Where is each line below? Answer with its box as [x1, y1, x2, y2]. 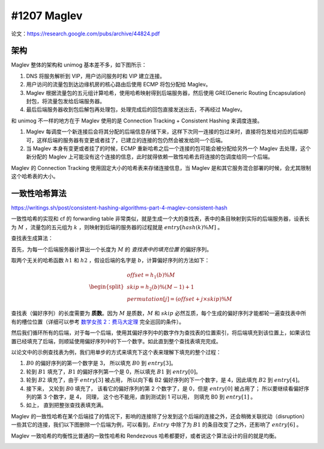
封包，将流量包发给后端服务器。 [26, 98, 105, 105]
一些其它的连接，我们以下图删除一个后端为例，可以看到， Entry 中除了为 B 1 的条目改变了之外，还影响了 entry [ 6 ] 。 [11, 421, 302, 429]
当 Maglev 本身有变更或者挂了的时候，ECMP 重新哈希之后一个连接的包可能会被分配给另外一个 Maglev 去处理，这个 [26, 145, 311, 152]
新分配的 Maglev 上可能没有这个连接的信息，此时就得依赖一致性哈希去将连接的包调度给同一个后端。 [26, 153, 274, 160]
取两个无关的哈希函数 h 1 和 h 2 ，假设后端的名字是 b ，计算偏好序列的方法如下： [11, 257, 210, 264]
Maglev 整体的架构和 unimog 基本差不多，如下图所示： [11, 61, 147, 68]
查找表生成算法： [11, 235, 53, 242]
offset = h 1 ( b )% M [127, 272, 175, 280]
